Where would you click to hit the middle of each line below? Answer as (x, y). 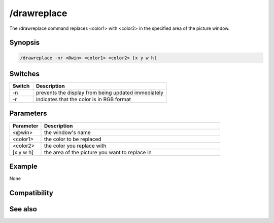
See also (23, 209)
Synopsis (25, 43)
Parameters (28, 114)
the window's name (67, 132)
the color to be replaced (73, 139)
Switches (25, 74)
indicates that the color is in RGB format (83, 100)
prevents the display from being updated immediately (99, 93)
